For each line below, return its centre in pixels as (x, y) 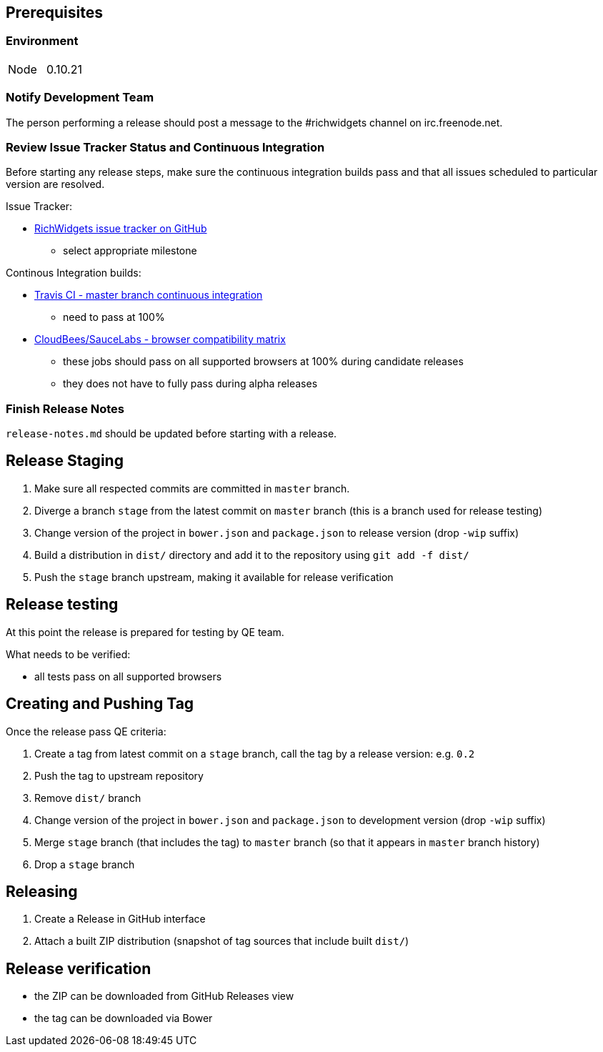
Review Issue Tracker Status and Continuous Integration (165, 147)
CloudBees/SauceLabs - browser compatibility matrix (160, 339)
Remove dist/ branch (88, 798)
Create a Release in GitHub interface (120, 919)
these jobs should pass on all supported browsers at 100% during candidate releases (263, 362)
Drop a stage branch (85, 864)
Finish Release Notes (65, 408)
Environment (42, 41)
